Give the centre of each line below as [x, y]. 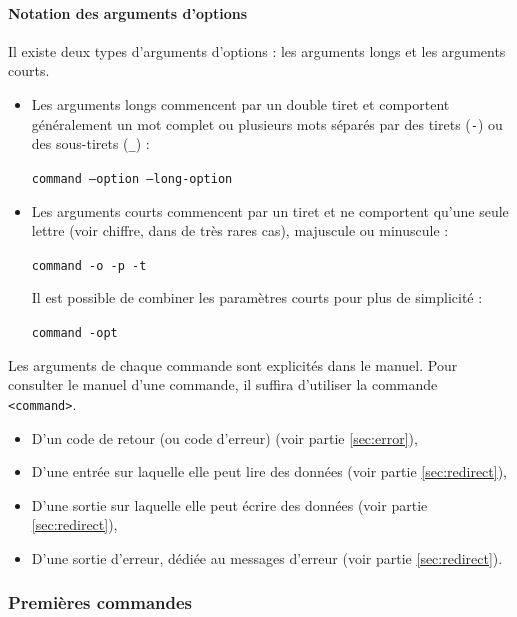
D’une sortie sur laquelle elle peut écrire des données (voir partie [229, 504]
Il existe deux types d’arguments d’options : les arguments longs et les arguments [257, 50]
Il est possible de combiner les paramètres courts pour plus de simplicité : [257, 297]
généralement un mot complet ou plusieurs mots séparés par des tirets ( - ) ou [267, 123]
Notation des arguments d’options [128, 12]
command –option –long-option [132, 178]
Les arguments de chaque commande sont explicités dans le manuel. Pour [233, 364]
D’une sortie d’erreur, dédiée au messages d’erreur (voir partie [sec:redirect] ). [267, 557]
